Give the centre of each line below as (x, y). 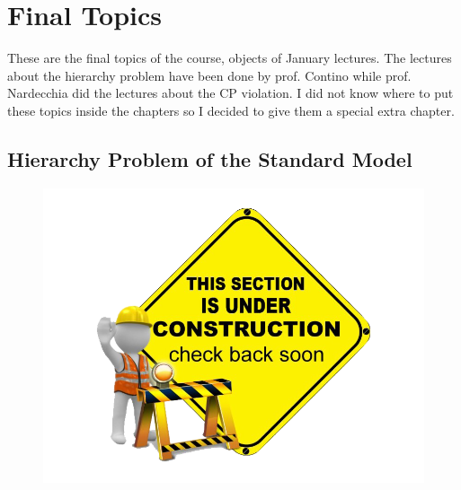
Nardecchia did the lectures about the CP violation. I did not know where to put (230, 93)
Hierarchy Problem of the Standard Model (210, 158)
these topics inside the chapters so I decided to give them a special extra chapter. (231, 110)
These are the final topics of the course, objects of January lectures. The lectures (230, 58)
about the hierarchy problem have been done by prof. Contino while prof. (209, 75)
